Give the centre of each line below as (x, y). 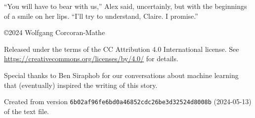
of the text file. (26, 111)
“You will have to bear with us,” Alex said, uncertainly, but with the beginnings (126, 6)
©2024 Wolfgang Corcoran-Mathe (55, 32)
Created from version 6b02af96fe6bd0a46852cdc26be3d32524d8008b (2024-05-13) (128, 101)
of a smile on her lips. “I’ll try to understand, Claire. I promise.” (101, 16)
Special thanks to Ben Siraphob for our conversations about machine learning (121, 75)
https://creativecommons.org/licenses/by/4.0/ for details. (91, 59)
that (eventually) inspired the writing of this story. (81, 85)
